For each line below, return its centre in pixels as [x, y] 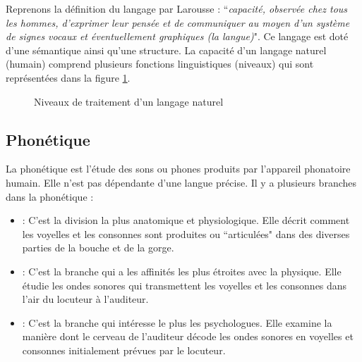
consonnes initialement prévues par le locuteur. [124, 350]
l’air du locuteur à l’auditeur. [85, 299]
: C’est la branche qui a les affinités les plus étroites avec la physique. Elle [182, 271]
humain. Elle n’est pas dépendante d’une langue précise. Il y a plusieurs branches [181, 182]
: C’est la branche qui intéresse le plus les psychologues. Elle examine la [177, 322]
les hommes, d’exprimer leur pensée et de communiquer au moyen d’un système [178, 22]
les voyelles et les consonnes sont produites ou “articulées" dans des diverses [186, 233]
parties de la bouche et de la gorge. [98, 248]
